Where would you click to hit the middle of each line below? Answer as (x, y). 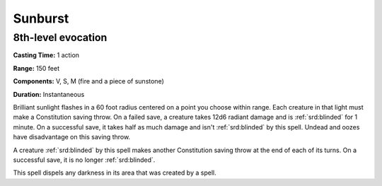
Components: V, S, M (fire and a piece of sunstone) (88, 81)
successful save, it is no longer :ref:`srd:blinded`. (84, 160)
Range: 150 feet (36, 68)
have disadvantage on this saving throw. (72, 137)
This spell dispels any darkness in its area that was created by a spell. (115, 173)
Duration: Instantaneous (49, 94)
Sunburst (41, 18)
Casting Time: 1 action (46, 55)
